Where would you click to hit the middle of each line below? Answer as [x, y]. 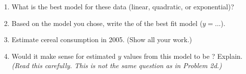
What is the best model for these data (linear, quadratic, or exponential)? [123, 6]
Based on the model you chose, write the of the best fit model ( [107, 23]
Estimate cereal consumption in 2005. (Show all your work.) [102, 39]
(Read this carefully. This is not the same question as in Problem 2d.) [117, 65]
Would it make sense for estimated [64, 56]
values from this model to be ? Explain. [183, 56]
